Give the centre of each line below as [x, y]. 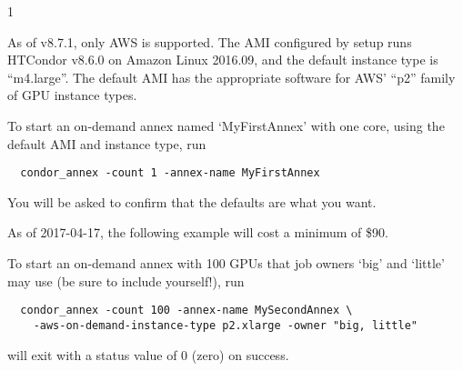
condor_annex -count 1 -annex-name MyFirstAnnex [170, 173]
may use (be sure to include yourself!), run [126, 281]
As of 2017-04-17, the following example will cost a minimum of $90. [198, 232]
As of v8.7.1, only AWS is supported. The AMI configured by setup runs [210, 41]
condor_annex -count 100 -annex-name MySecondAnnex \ [186, 311]
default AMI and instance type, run [107, 143]
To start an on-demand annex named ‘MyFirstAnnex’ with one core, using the [226, 125]
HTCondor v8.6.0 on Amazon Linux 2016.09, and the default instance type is [223, 60]
